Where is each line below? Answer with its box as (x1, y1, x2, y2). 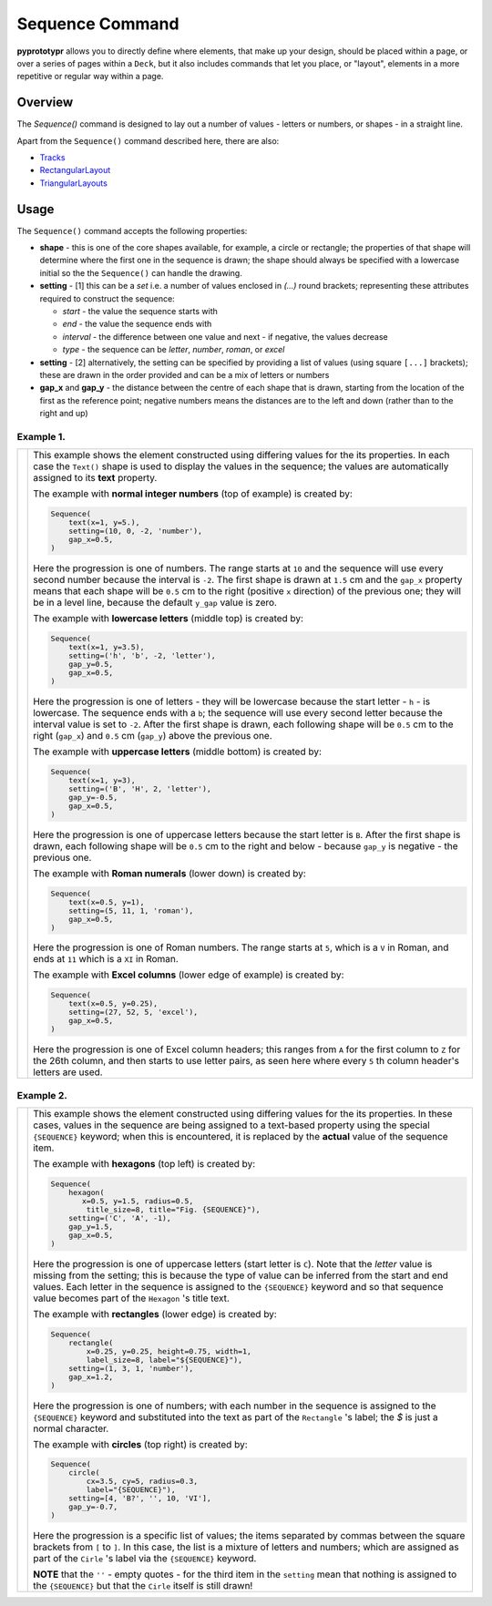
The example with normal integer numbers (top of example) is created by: (33, 487, 353, 500)
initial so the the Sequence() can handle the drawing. (39, 267, 243, 278)
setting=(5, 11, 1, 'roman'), (68, 905, 194, 916)
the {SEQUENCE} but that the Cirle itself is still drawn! (33, 1580, 253, 1592)
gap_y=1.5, (68, 1222, 114, 1232)
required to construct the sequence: (39, 292, 175, 304)
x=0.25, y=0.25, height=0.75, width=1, (86, 1346, 252, 1356)
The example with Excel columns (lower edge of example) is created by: (33, 968, 344, 981)
